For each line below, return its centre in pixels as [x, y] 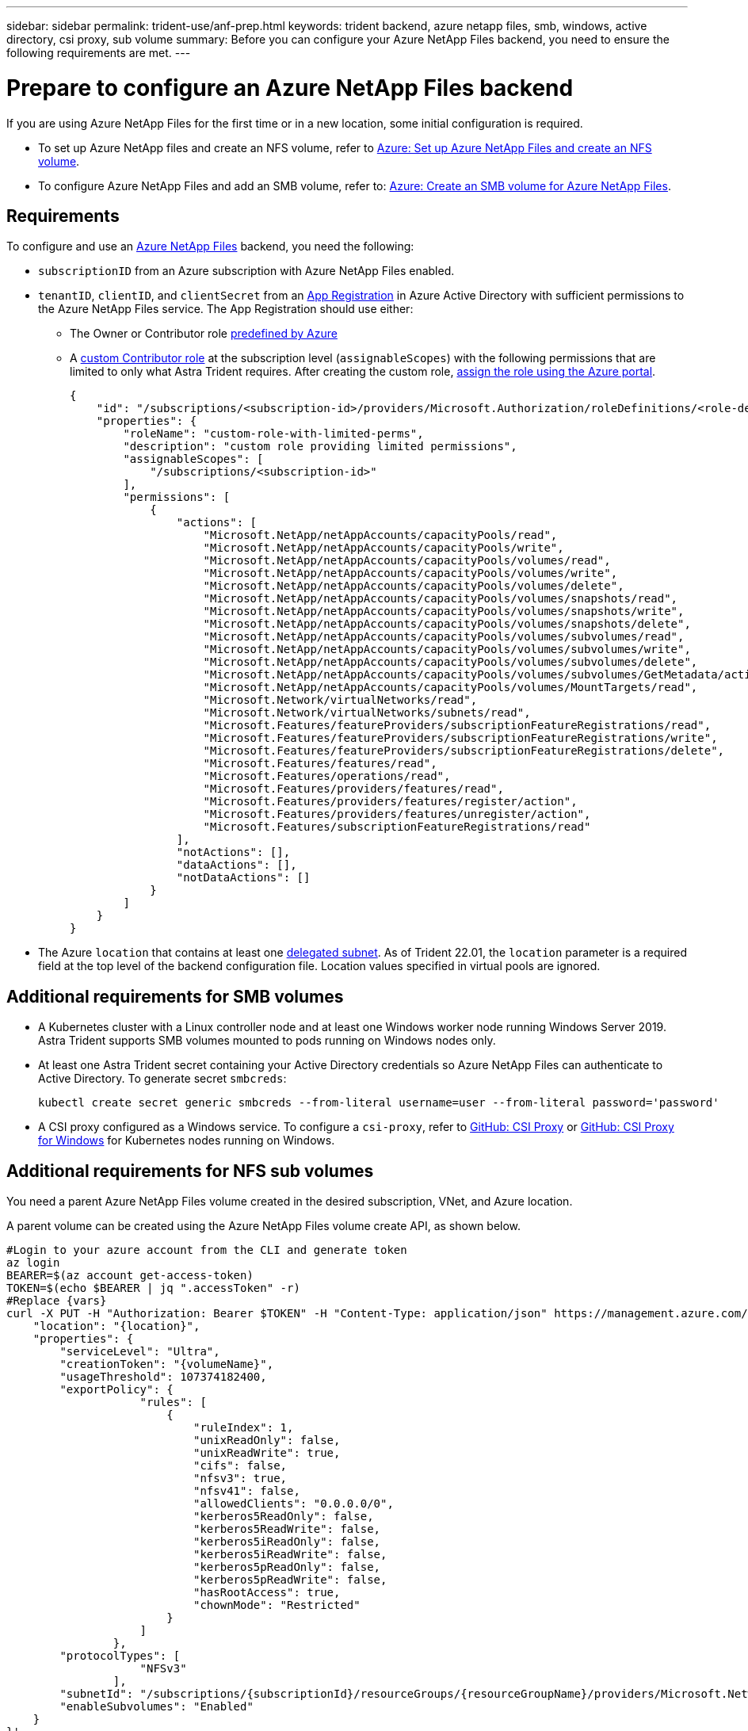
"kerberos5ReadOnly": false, [284, 1517]
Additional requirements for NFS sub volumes [190, 1171]
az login [33, 1263]
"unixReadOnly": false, [267, 1441]
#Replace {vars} [57, 1301]
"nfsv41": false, [247, 1491]
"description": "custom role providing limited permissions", [320, 447]
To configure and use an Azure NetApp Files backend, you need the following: [210, 246]
